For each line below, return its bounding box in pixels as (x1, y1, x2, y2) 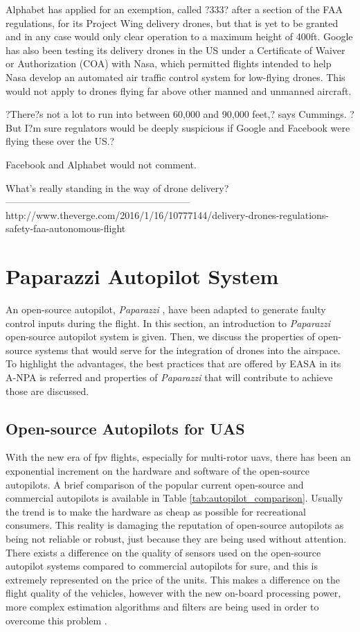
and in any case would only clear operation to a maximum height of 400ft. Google (6, 29, 353, 44)
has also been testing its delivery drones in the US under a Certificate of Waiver (6, 42, 345, 57)
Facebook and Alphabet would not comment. (6, 157, 197, 171)
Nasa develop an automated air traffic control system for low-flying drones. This (6, 69, 345, 84)
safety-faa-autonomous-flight (6, 221, 126, 236)
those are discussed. (6, 383, 89, 398)
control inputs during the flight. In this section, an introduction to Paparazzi (6, 315, 331, 330)
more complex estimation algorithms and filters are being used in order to (6, 599, 319, 613)
